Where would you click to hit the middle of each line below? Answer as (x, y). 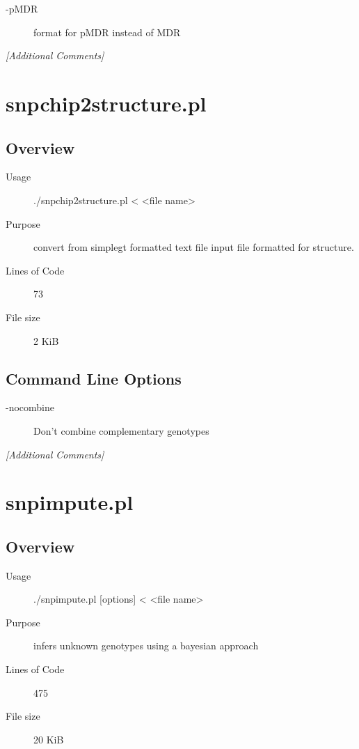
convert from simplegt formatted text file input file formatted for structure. (194, 247)
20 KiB (49, 739)
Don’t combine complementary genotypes (121, 430)
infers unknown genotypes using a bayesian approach (146, 646)
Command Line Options (94, 378)
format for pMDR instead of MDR (107, 32)
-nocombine (30, 407)
